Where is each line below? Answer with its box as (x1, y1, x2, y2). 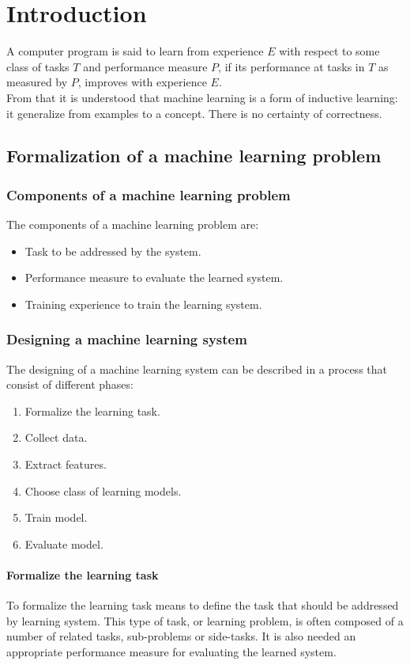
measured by (6, 74, 68, 90)
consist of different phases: (6, 376, 134, 393)
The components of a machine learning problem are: (6, 216, 259, 233)
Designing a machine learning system (6, 329, 247, 349)
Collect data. (24, 429, 88, 446)
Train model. (24, 509, 88, 526)
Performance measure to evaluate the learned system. (24, 269, 284, 286)
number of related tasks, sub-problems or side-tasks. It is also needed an (6, 628, 356, 644)
